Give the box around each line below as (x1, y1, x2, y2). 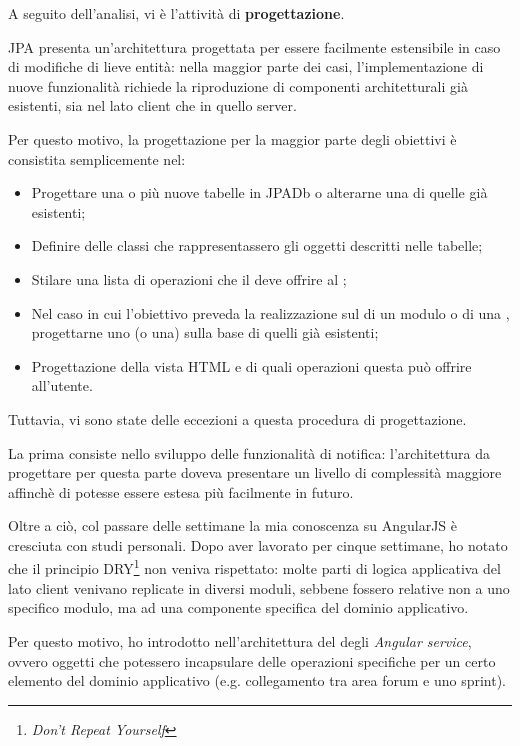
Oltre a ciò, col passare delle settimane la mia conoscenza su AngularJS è (8, 515, 458, 536)
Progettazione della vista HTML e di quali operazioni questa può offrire (31, 355, 472, 376)
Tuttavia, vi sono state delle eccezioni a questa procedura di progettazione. (8, 408, 467, 429)
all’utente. (31, 375, 93, 396)
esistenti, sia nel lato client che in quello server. (8, 95, 297, 116)
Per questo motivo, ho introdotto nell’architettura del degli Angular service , (8, 630, 472, 651)
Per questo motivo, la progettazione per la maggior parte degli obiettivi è (8, 128, 457, 149)
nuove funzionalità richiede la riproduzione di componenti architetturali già (8, 75, 468, 96)
